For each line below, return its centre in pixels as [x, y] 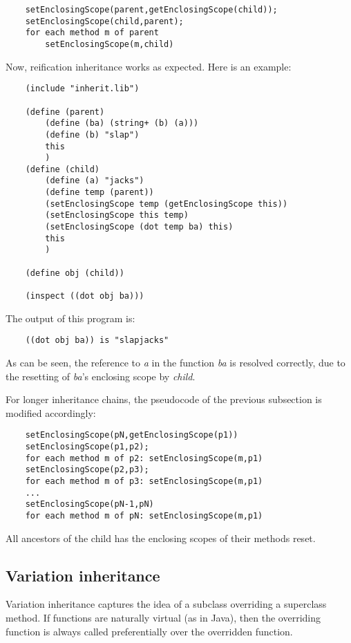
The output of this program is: [70, 318]
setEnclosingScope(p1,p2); [87, 446]
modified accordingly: [51, 412]
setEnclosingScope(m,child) [110, 44]
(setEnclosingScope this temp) [117, 215]
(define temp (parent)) [99, 193]
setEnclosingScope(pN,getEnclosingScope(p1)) [132, 435]
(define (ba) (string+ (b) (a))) [122, 123]
